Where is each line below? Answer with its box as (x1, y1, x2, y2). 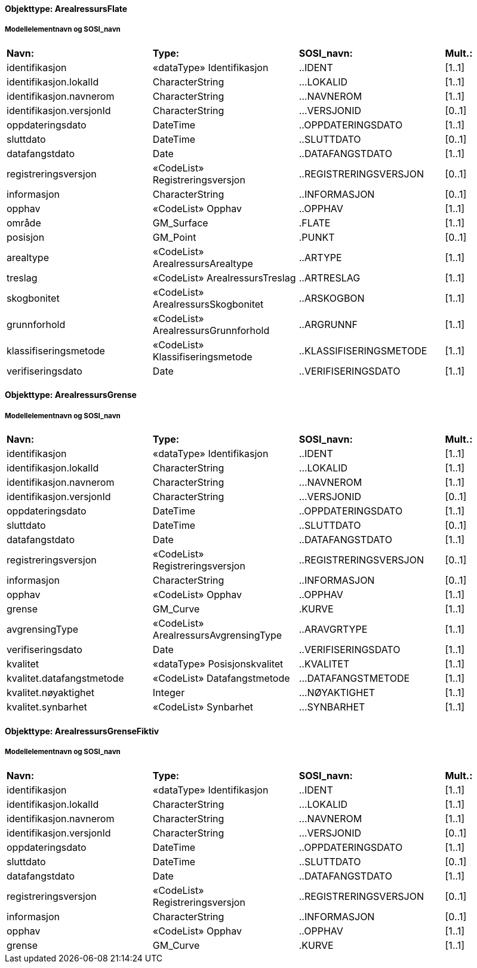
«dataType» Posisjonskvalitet (152, 658, 284, 670)
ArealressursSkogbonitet (152, 298, 264, 310)
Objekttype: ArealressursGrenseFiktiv (5, 725, 159, 736)
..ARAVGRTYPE (298, 623, 368, 636)
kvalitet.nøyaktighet (7, 687, 95, 699)
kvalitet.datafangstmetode (7, 672, 124, 685)
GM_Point (152, 231, 196, 243)
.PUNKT (298, 231, 335, 243)
